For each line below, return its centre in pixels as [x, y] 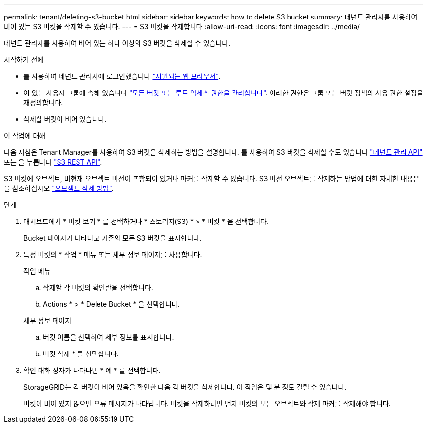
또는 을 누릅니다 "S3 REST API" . [53, 162]
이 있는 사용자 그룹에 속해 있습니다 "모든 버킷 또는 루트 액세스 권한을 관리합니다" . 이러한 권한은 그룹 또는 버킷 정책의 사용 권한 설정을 [223, 93]
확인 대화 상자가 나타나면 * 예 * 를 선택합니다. [92, 370]
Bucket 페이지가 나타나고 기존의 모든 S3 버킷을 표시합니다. [113, 238]
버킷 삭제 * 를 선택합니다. [81, 354]
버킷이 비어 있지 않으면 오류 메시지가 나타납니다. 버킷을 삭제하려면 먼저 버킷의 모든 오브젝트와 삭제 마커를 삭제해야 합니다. [207, 403]
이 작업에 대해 [25, 136]
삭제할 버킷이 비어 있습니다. [65, 119]
